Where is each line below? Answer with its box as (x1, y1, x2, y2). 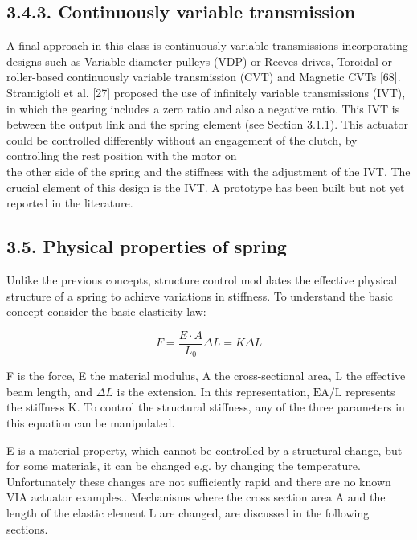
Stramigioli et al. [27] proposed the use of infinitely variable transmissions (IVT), (6, 84, 406, 100)
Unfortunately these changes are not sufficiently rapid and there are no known (6, 472, 391, 489)
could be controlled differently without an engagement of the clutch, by (6, 131, 358, 148)
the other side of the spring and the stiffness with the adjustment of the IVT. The (6, 162, 411, 179)
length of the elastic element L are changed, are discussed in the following (6, 504, 370, 521)
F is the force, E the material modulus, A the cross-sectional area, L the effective (6, 367, 406, 384)
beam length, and (6, 382, 92, 399)
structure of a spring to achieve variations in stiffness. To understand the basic (6, 287, 394, 304)
